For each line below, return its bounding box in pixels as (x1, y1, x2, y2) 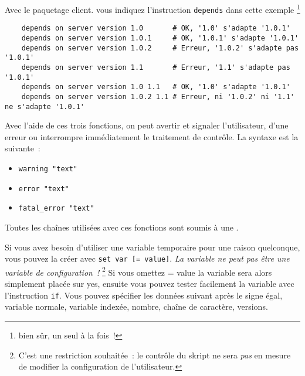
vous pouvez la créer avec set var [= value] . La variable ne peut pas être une (5, 252, 290, 265)
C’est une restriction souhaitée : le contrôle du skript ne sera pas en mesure (18, 348, 291, 361)
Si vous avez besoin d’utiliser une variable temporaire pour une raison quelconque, (5, 240, 300, 253)
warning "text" (18, 165, 78, 173)
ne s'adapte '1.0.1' (5, 102, 85, 111)
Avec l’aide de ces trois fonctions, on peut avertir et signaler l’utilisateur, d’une (5, 119, 289, 131)
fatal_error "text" (18, 204, 94, 213)
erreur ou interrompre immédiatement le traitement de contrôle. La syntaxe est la (5, 130, 299, 143)
